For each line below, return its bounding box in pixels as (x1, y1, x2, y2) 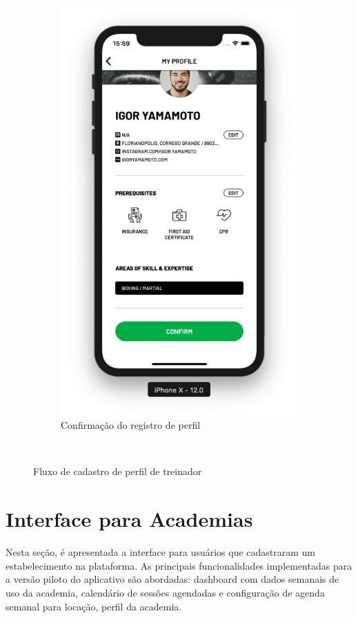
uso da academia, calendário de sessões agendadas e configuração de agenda (6, 585, 325, 599)
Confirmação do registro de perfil (61, 418, 201, 432)
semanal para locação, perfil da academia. (6, 599, 182, 613)
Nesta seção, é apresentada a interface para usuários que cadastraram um (6, 545, 316, 559)
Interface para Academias (6, 505, 253, 533)
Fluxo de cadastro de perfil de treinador (33, 464, 202, 479)
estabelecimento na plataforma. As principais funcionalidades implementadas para (6, 558, 352, 572)
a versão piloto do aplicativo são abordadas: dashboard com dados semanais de (6, 572, 339, 586)
